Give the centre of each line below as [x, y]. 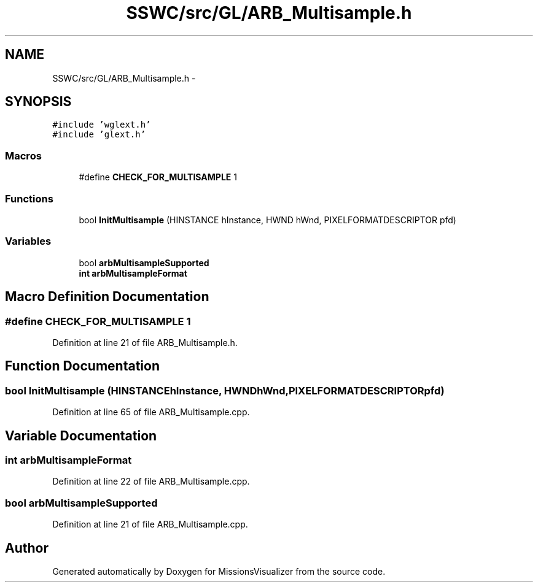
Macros [23, 155]
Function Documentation [82, 366]
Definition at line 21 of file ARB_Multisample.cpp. [150, 524]
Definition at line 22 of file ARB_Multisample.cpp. [151, 481]
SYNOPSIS [38, 102]
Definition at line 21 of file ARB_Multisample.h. [145, 342]
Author [27, 548]
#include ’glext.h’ [99, 135]
